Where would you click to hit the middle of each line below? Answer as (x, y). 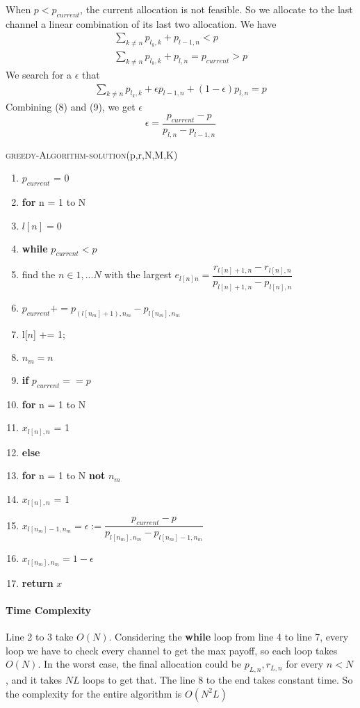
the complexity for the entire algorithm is (94, 693)
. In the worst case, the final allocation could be (140, 664)
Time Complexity (48, 610)
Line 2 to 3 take (40, 636)
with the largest (138, 274)
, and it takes (34, 679)
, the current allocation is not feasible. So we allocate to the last (216, 9)
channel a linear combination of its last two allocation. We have (141, 23)
